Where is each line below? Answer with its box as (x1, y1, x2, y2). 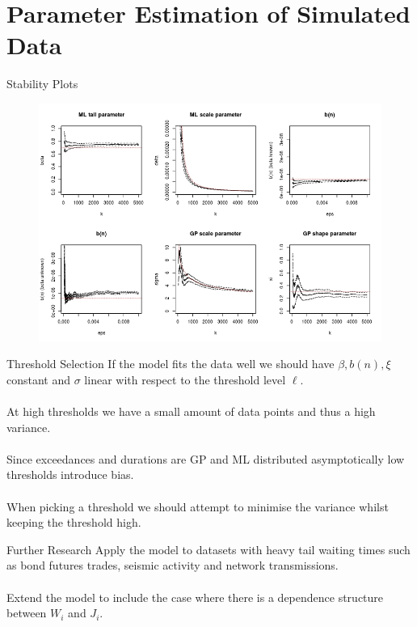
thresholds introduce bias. (6, 466, 134, 483)
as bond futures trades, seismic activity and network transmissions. (6, 557, 339, 574)
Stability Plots (6, 75, 78, 92)
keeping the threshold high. (6, 514, 141, 531)
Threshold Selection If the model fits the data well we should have (6, 355, 335, 372)
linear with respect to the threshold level (84, 371, 286, 388)
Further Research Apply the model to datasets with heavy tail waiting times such (6, 540, 411, 557)
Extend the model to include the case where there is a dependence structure (6, 588, 384, 605)
